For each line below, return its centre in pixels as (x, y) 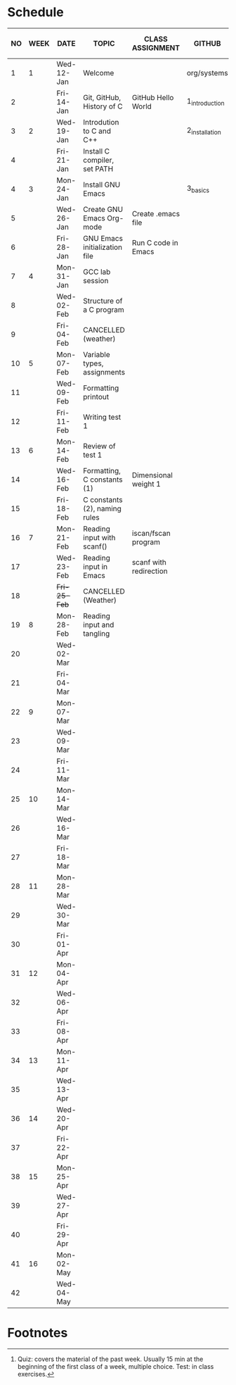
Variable (97, 354)
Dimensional (152, 475)
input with (99, 537)
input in (95, 566)
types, (93, 363)
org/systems (207, 73)
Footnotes (38, 1333)
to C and (97, 131)
